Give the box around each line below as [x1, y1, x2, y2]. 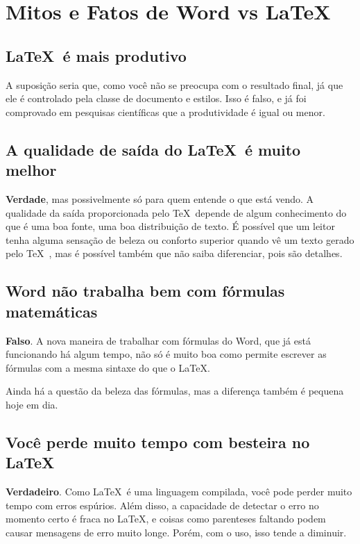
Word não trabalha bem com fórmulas [6, 280, 285, 302]
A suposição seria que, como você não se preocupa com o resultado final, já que [6, 77, 343, 92]
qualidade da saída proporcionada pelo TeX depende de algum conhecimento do [6, 205, 347, 220]
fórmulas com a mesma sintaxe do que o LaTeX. [6, 360, 210, 374]
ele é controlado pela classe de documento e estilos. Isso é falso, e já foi [6, 91, 307, 106]
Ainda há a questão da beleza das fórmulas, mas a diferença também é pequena [6, 384, 344, 398]
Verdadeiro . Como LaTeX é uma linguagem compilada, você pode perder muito [6, 484, 352, 499]
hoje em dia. [6, 397, 58, 411]
